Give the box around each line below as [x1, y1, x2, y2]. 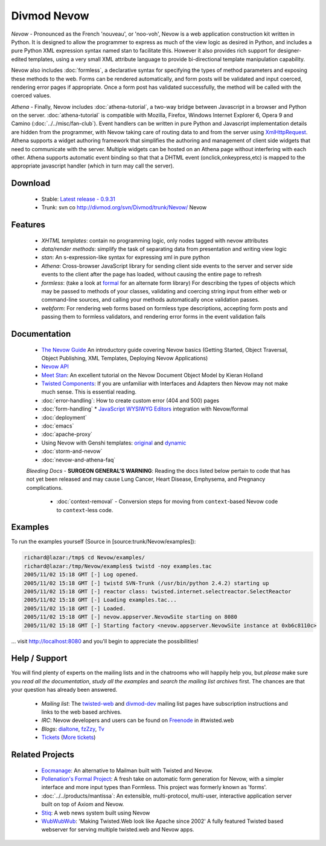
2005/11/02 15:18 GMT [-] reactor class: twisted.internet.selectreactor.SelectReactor [24, 588, 292, 595]
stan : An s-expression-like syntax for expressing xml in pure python [41, 254, 211, 261]
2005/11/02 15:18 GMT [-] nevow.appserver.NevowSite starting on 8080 [24, 614, 238, 620]
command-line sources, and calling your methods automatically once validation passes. [41, 296, 260, 304]
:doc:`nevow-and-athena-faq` [41, 456, 116, 463]
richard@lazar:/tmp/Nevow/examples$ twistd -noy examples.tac [24, 562, 212, 570]
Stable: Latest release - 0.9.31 [41, 195, 116, 203]
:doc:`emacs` [41, 422, 74, 429]
